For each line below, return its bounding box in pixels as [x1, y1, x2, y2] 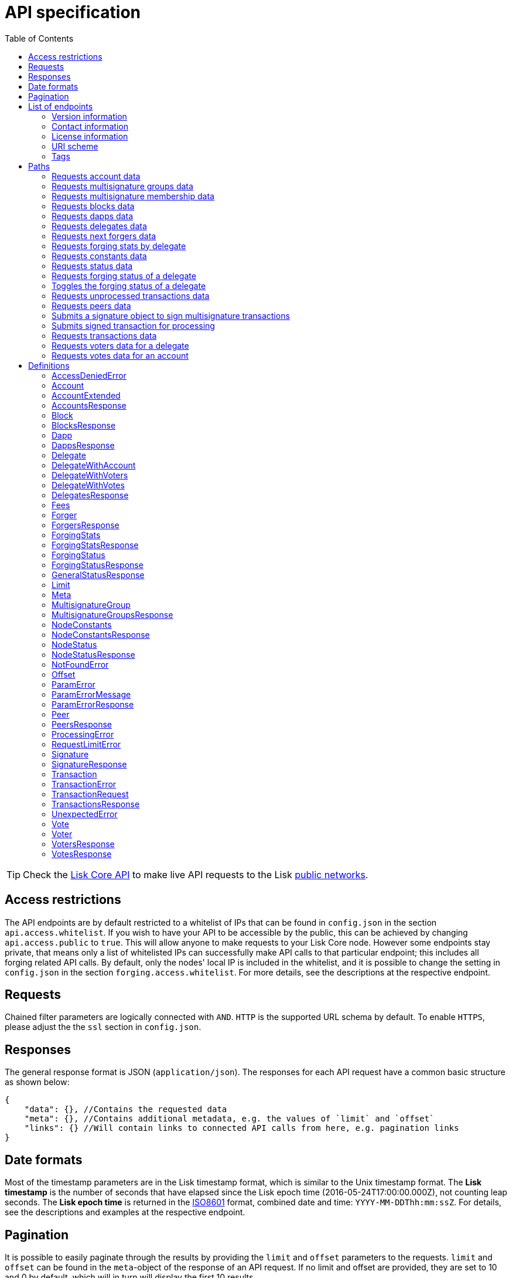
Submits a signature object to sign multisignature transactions [52, 310, 290, 321]
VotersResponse [52, 838, 115, 849]
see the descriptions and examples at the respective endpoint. [5, 1207, 245, 1218]
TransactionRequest [52, 788, 129, 799]
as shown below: [5, 1077, 70, 1087]
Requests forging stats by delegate [52, 240, 186, 251]
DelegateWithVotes [52, 480, 125, 490]
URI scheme [52, 141, 98, 151]
